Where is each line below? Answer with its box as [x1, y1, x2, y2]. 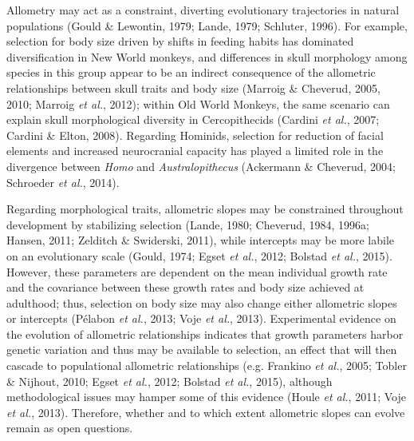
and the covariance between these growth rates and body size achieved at [6, 279, 365, 296]
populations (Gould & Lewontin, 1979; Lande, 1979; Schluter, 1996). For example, [6, 17, 408, 34]
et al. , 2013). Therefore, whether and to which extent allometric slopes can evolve [6, 403, 405, 420]
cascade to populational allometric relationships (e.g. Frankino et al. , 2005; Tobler [6, 357, 407, 374]
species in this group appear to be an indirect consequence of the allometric [6, 64, 376, 81]
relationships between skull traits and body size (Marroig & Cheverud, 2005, [6, 79, 380, 96]
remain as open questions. [6, 419, 133, 436]
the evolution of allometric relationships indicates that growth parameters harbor [6, 325, 404, 342]
